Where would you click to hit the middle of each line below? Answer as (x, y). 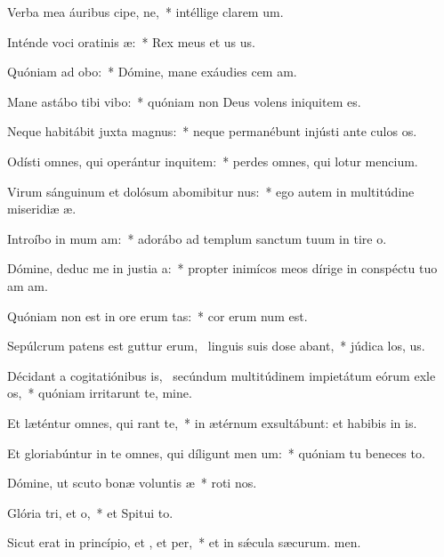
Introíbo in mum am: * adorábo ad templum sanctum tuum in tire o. (197, 238)
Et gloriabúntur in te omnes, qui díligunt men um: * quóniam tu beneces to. (216, 452)
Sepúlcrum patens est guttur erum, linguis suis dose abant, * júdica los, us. (216, 346)
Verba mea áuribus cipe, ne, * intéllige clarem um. (145, 12)
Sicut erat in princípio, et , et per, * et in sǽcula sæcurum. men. (184, 542)
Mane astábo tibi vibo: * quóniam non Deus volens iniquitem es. (184, 101)
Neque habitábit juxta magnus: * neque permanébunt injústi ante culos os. (212, 131)
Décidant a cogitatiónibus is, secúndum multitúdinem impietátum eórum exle (222, 375)
